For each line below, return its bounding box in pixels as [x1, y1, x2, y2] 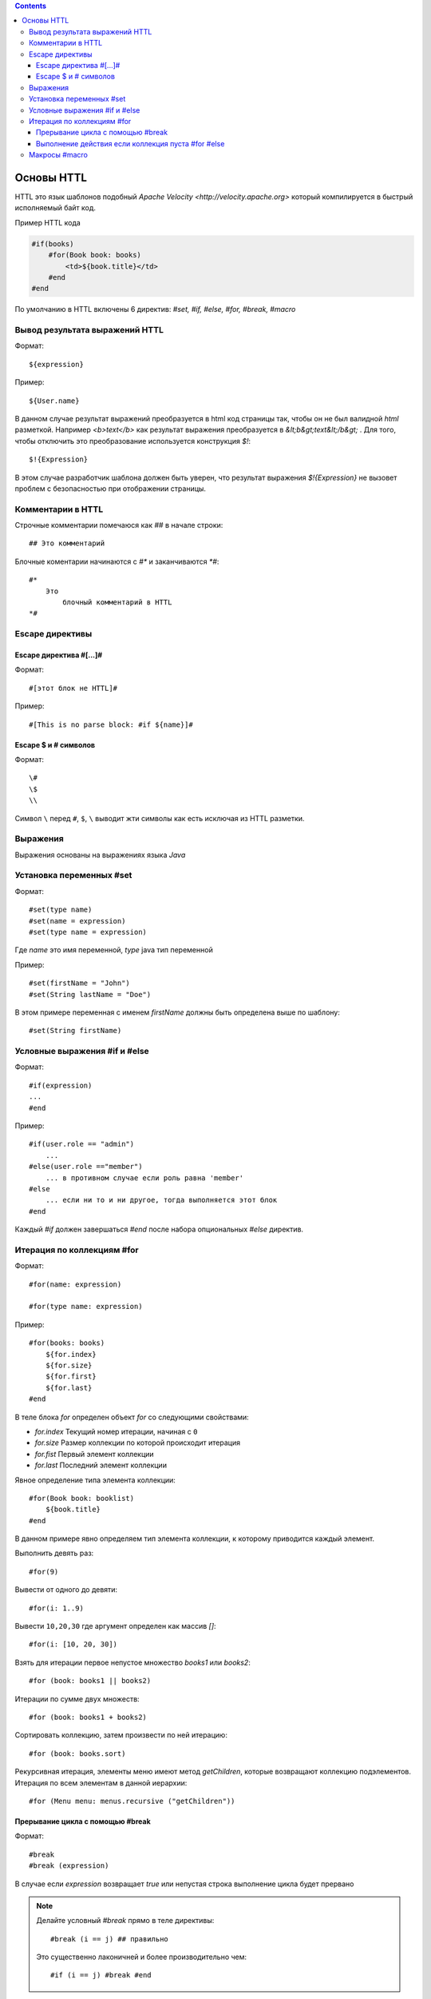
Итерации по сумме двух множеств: [14, 1694, 140, 1703]
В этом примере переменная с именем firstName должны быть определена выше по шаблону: [14, 1007, 341, 1017]
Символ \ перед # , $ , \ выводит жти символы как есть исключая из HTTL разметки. [14, 813, 305, 823]
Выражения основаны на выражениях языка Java [14, 850, 186, 860]
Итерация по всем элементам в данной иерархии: [14, 1778, 188, 1787]
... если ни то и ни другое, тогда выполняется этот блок [45, 1195, 278, 1205]
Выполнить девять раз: [14, 1548, 94, 1558]
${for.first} [45, 1372, 97, 1381]
